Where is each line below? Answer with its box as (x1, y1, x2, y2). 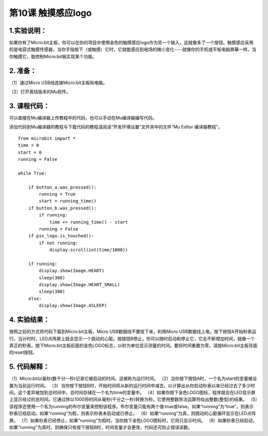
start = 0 (18, 149, 42, 155)
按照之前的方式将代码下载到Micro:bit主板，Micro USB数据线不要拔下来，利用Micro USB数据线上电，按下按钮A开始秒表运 (9, 328, 257, 334)
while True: (18, 170, 47, 176)
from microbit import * (18, 135, 76, 141)
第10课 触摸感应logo (9, 7, 92, 18)
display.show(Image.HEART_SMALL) (39, 282, 120, 288)
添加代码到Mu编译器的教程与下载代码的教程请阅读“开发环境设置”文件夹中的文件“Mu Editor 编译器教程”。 (9, 124, 223, 130)
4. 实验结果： (9, 316, 50, 324)
